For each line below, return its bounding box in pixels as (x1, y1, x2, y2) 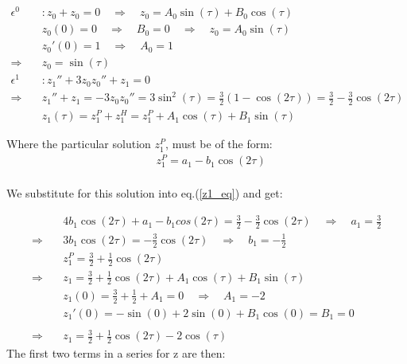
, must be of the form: (165, 135, 273, 152)
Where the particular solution (6, 135, 151, 152)
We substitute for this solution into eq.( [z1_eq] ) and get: (6, 185, 283, 202)
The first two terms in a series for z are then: (6, 345, 226, 362)
